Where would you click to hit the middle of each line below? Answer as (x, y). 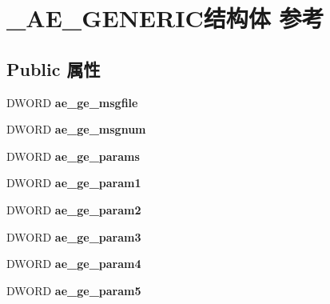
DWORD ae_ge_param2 (74, 209)
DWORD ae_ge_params (73, 156)
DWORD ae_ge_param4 (74, 264)
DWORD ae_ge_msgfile (72, 102)
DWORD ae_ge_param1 (74, 183)
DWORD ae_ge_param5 (74, 290)
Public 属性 (54, 68)
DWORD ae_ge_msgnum (76, 129)
